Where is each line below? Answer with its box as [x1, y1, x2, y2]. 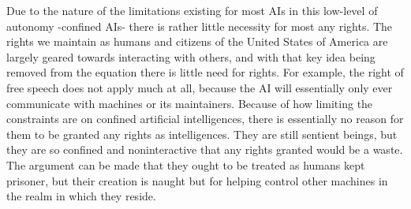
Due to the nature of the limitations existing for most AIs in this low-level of [6, 2, 378, 18]
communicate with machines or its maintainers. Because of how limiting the [6, 95, 373, 111]
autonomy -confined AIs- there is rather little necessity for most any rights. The [6, 17, 393, 34]
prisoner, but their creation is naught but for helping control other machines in [6, 172, 388, 188]
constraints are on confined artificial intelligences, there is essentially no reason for [6, 110, 404, 127]
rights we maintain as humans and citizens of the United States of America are [6, 33, 388, 50]
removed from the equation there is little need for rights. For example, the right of [6, 64, 404, 80]
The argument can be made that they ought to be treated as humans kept [6, 156, 365, 173]
